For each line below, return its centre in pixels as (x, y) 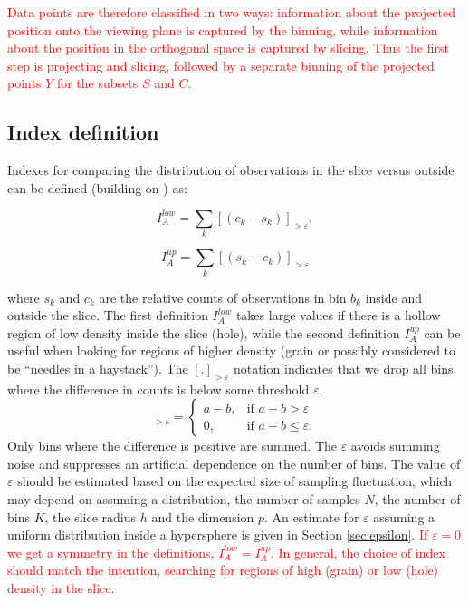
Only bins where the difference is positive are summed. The (172, 446)
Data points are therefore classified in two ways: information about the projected (231, 12)
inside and (393, 297)
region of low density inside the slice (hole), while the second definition (204, 332)
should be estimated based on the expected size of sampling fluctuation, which (235, 481)
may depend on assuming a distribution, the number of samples (184, 499)
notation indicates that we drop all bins (344, 368)
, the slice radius (91, 516)
